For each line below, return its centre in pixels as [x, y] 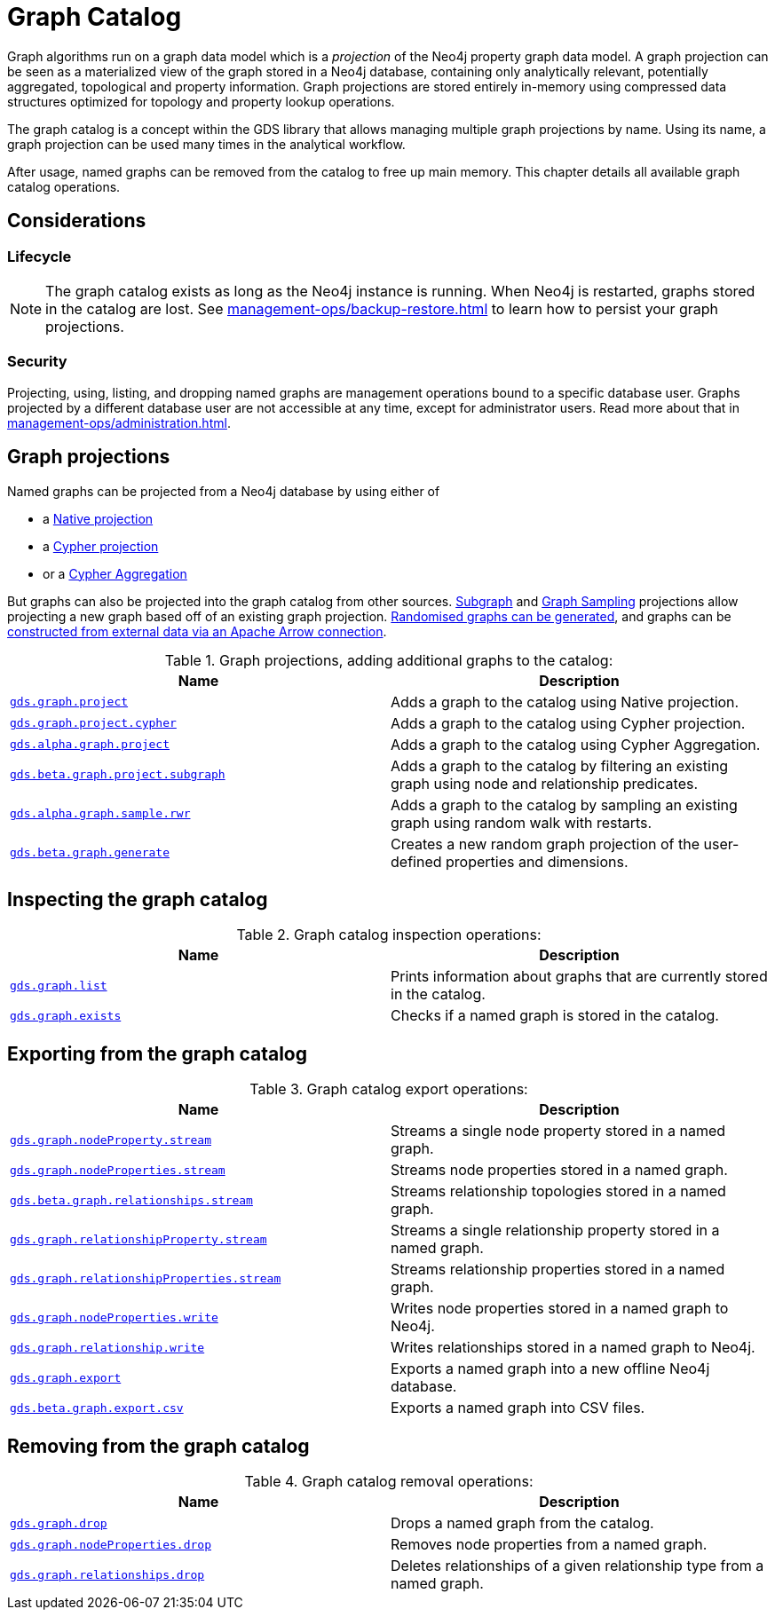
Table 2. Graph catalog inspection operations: [389, 935]
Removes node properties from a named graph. [549, 1545]
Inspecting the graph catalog [138, 899]
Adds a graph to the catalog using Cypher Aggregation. [576, 744]
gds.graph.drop [59, 1523]
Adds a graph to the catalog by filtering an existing [560, 765]
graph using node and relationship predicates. [545, 783]
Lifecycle [40, 256]
